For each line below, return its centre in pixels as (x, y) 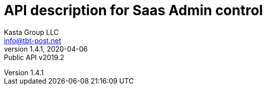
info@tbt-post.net (33, 40)
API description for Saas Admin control (133, 10)
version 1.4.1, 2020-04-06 (46, 49)
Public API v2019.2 (34, 57)
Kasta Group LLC (31, 32)
